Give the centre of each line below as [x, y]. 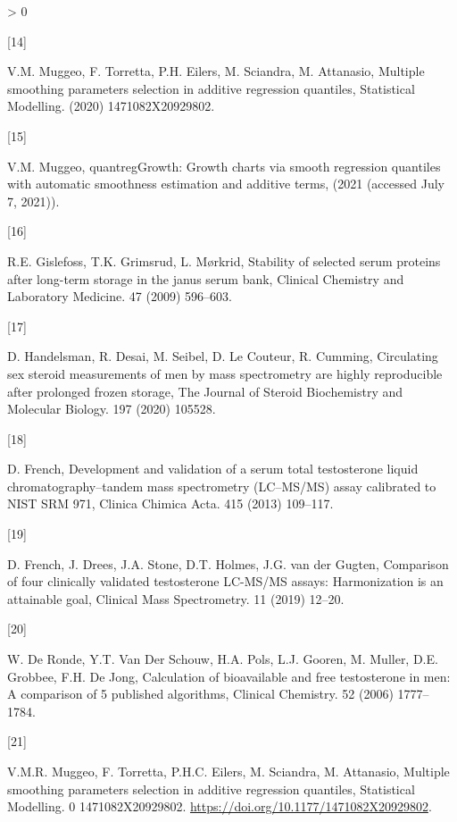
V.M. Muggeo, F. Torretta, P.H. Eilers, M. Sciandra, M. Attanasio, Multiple [216, 71]
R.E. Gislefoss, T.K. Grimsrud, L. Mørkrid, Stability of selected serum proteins [224, 260]
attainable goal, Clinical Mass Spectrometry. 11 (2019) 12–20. [176, 598]
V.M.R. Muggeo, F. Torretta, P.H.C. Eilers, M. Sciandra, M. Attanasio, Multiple [228, 771]
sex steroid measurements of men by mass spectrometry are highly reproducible [225, 373]
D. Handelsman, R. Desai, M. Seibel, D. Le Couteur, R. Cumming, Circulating [223, 356]
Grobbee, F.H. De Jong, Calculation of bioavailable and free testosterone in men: [229, 676]
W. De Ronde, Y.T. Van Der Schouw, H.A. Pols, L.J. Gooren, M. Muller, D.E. [223, 659]
